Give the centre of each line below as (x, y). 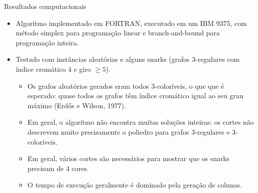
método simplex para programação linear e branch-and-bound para (118, 33)
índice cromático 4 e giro (53, 69)
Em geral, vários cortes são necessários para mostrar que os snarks (129, 158)
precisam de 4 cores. (58, 168)
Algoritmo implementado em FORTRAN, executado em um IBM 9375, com (131, 23)
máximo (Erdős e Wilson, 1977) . (77, 105)
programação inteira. (47, 42)
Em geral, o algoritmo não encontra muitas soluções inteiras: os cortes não (141, 122)
